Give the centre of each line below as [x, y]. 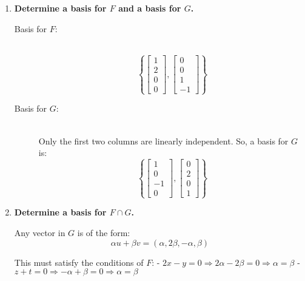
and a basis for [150, 8]
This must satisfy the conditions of [79, 262]
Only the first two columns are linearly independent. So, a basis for [163, 140]
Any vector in [40, 232]
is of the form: [104, 232]
